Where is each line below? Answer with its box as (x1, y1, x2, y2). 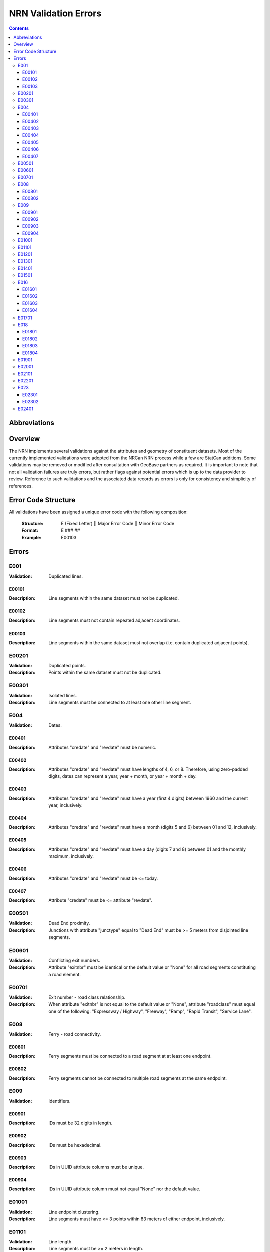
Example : (21, 534, 42, 540)
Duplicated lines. (48, 573, 83, 579)
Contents (9, 25, 29, 31)
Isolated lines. (48, 692, 77, 698)
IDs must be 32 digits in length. (48, 1120, 113, 1126)
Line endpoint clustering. (48, 1209, 100, 1215)
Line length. (48, 1239, 73, 1245)
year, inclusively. (48, 802, 83, 808)
